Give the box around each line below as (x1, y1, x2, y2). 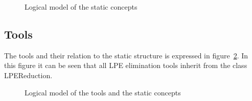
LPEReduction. (4, 70, 53, 80)
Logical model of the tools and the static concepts (25, 87, 181, 97)
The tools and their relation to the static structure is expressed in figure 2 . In (4, 50, 248, 60)
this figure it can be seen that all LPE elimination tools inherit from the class (4, 60, 247, 71)
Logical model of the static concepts (25, 2, 138, 12)
